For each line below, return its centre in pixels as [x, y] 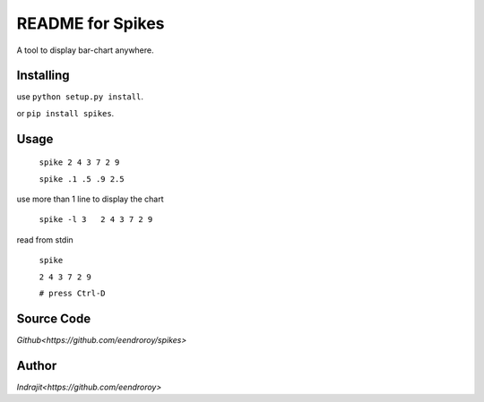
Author [37, 366]
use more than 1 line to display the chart [90, 199]
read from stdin [45, 239]
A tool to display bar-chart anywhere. [85, 50]
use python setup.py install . [80, 97]
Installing [43, 76]
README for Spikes [91, 23]
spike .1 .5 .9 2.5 [82, 179]
